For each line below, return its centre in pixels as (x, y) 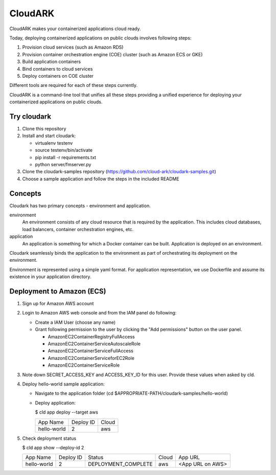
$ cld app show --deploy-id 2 (53, 447)
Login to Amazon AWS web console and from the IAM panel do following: (99, 313)
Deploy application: (55, 403)
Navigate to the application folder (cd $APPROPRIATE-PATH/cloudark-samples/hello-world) (132, 393)
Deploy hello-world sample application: (63, 384)
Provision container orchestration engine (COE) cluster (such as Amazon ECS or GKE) (112, 54)
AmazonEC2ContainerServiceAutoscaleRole (94, 344)
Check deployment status (49, 438)
